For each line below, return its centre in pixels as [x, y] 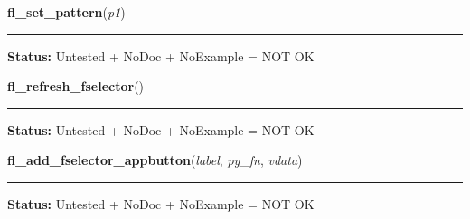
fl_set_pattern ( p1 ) [66, 12]
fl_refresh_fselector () [76, 86]
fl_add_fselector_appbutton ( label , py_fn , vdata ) [155, 160]
